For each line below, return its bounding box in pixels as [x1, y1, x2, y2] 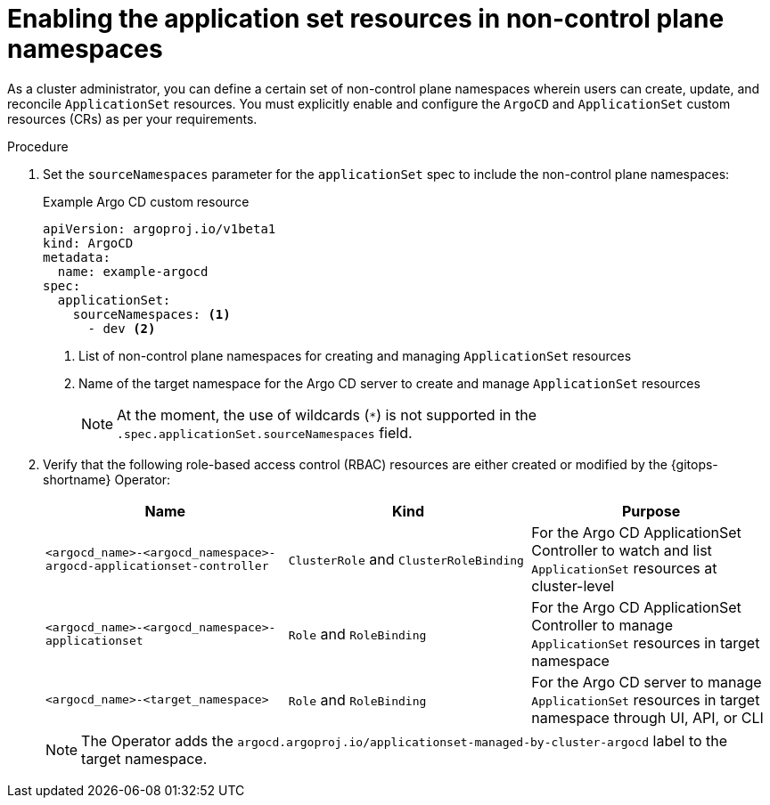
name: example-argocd [57, 264, 209, 279]
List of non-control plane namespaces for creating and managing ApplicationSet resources [78, 347, 632, 363]
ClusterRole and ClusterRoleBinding [288, 549, 524, 568]
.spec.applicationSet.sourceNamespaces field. [117, 423, 413, 442]
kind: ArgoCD [43, 235, 134, 250]
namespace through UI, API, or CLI [531, 708, 764, 727]
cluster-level [531, 576, 615, 595]
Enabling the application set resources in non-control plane [7, 4, 725, 34]
